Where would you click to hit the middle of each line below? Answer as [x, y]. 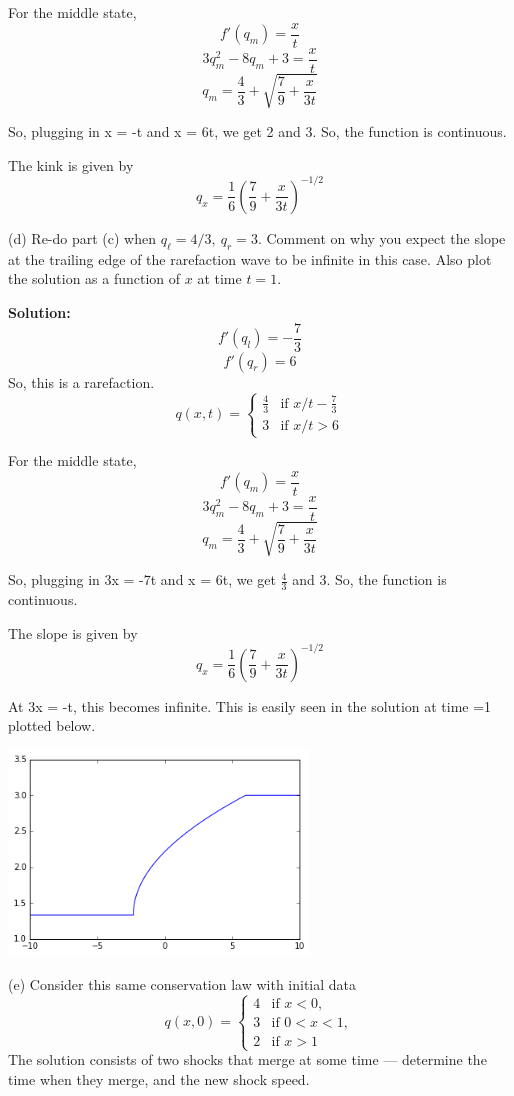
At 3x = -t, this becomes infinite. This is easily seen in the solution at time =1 [250, 705]
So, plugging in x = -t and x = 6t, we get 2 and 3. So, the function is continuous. [257, 131]
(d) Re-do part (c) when [82, 237]
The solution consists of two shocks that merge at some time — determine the [247, 1059]
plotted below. [52, 725]
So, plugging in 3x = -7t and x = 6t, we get [142, 579]
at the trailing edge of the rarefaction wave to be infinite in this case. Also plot [250, 258]
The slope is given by [73, 632]
